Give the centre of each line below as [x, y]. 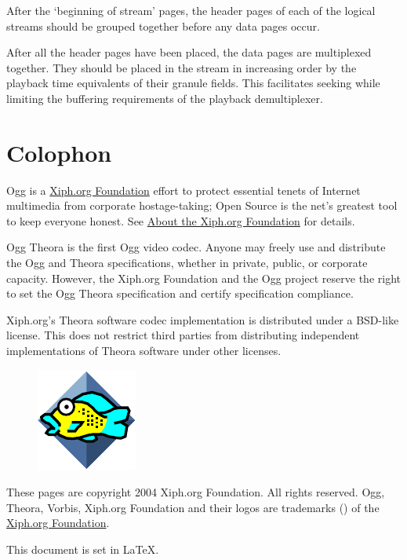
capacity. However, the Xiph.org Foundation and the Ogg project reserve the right [203, 278]
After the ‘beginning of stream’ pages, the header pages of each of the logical [191, 10]
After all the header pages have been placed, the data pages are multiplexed [189, 52]
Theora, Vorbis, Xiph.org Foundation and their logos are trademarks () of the [193, 507]
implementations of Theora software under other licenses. [144, 351]
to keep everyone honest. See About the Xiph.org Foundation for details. [181, 220]
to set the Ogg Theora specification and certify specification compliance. [180, 293]
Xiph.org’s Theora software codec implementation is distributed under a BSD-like [203, 319]
